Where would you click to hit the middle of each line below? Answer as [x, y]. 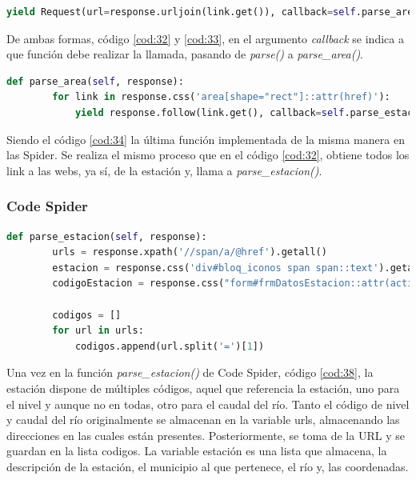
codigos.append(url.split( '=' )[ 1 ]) [170, 346]
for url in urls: [98, 331]
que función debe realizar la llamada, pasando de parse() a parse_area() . [185, 54]
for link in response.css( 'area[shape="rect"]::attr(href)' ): [221, 97]
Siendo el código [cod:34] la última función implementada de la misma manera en [206, 139]
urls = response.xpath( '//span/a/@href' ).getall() [190, 252]
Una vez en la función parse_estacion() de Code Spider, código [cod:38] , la [190, 372]
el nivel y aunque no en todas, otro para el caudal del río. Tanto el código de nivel [208, 404]
